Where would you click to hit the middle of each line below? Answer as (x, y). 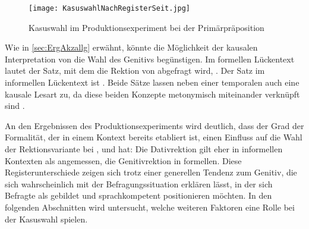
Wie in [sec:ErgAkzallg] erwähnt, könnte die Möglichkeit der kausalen (131, 47)
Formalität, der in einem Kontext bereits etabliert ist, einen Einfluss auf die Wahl (154, 137)
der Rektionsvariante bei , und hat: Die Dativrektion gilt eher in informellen (144, 149)
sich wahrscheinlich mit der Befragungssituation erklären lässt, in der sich (139, 183)
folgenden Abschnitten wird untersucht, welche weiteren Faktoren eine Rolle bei (150, 207)
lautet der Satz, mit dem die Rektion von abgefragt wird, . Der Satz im (135, 70)
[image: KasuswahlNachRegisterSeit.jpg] (110, 8)
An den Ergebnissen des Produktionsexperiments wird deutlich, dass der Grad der (154, 125)
